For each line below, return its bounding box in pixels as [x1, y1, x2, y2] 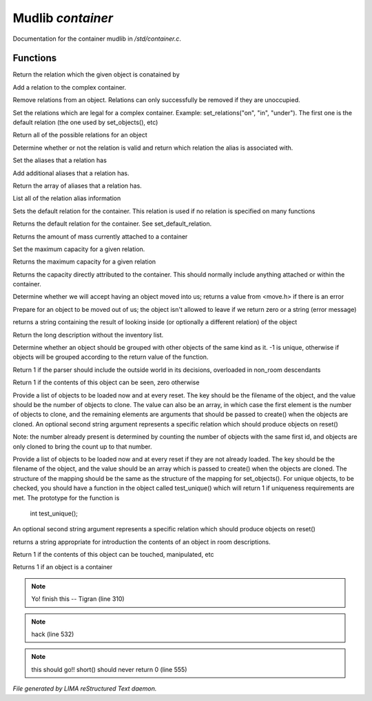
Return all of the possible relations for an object [12, 131, 147, 139]
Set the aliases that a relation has [12, 156, 107, 165]
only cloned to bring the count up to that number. [12, 442, 152, 451]
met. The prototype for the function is [12, 493, 120, 502]
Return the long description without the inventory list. [12, 330, 164, 339]
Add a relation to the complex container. [12, 83, 127, 91]
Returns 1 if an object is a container [12, 563, 113, 571]
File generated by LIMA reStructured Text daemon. [12, 684, 157, 693]
